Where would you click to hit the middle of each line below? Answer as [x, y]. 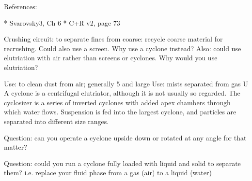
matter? [16, 147]
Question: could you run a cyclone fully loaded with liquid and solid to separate [122, 163]
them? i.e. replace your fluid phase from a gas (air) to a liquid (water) [108, 173]
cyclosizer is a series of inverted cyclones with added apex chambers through [117, 102]
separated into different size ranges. [56, 121]
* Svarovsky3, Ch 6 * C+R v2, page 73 [62, 22]
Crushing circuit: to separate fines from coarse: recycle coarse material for [113, 39]
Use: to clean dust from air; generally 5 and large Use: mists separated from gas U [126, 83]
